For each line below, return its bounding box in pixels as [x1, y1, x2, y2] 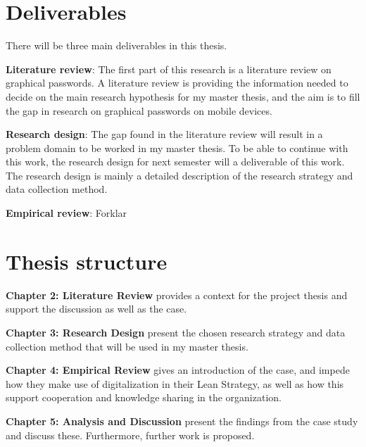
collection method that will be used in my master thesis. [6, 339, 248, 353]
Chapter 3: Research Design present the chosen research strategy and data [6, 325, 346, 339]
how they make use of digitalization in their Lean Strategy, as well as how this [6, 376, 344, 391]
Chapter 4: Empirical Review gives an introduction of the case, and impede [6, 363, 350, 377]
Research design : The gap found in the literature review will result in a [6, 127, 323, 141]
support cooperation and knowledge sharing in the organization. [6, 390, 282, 405]
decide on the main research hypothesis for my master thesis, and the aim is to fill [6, 89, 360, 103]
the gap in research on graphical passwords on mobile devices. [6, 103, 272, 118]
